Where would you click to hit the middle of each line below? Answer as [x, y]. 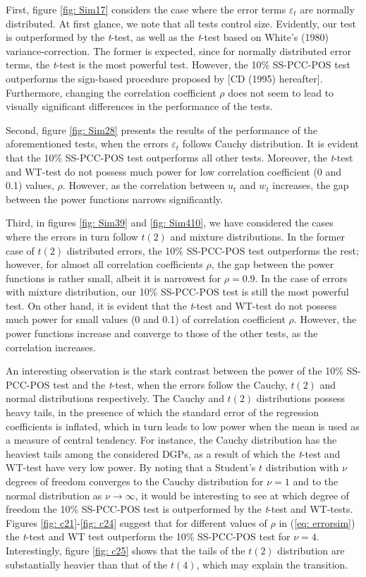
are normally [327, 9]
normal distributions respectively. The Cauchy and [115, 398]
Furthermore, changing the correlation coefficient [111, 92]
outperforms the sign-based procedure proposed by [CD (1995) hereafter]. [164, 78]
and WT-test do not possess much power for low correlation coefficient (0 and [174, 171]
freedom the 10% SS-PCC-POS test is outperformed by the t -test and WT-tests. [179, 509]
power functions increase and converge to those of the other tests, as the [162, 333]
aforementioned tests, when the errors [87, 144]
